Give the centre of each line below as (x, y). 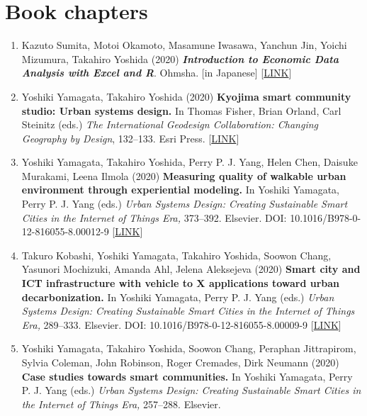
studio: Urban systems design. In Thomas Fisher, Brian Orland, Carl (181, 110)
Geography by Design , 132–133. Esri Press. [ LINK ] (130, 138)
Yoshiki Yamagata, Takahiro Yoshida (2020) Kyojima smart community (186, 96)
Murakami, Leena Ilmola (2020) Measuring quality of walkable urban (184, 175)
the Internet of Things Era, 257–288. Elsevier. (121, 404)
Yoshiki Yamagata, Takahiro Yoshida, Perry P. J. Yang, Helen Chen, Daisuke (190, 162)
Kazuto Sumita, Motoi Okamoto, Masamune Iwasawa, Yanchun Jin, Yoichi (184, 45)
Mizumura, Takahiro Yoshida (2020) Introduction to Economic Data (180, 58)
